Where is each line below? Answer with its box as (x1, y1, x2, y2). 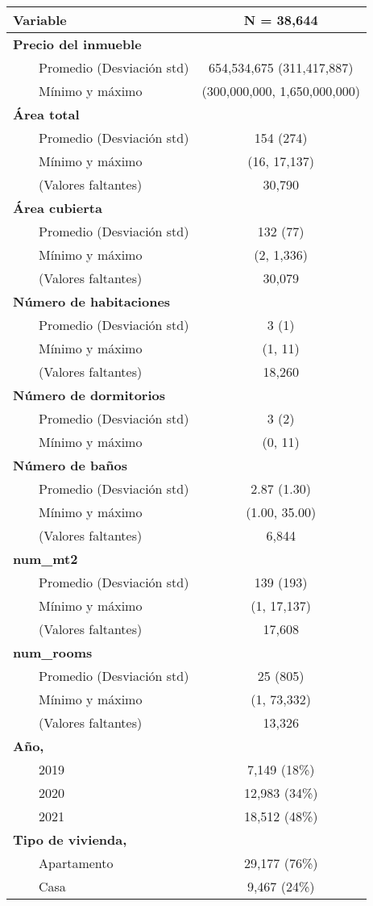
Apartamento (39, 854, 114, 872)
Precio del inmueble (13, 35, 142, 53)
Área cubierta (13, 198, 102, 217)
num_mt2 (13, 549, 78, 568)
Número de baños (13, 456, 127, 474)
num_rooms (13, 643, 93, 662)
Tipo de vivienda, (13, 830, 127, 849)
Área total (13, 105, 80, 123)
